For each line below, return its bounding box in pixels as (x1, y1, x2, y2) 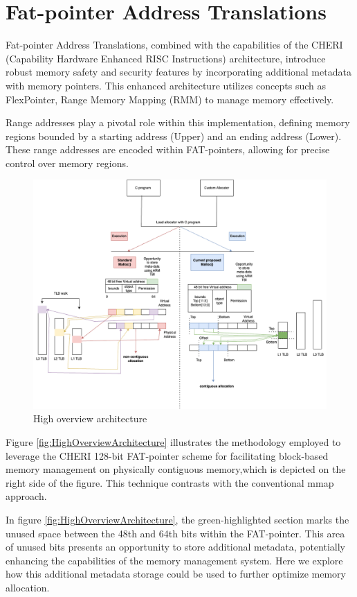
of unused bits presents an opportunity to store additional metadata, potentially (6, 539, 345, 554)
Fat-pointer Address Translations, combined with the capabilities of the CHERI (6, 37, 343, 52)
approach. (6, 489, 47, 503)
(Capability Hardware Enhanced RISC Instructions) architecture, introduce (6, 51, 326, 65)
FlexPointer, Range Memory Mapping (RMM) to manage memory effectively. (6, 92, 334, 106)
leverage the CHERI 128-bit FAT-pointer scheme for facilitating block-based (6, 448, 329, 462)
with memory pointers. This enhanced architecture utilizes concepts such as (6, 78, 326, 92)
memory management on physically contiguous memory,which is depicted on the (6, 462, 346, 476)
